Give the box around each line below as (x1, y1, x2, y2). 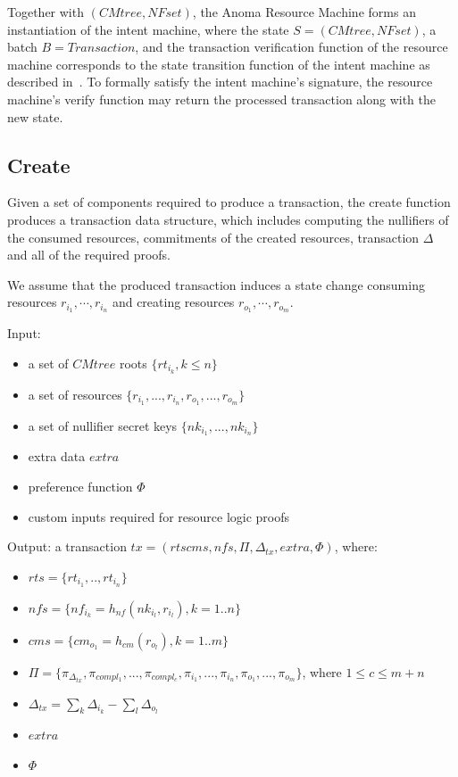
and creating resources (112, 293, 235, 311)
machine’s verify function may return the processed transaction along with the (7, 89, 437, 108)
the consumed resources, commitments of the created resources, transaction (7, 227, 420, 246)
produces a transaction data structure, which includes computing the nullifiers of (7, 210, 449, 228)
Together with (7, 3, 84, 21)
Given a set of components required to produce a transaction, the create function (7, 193, 451, 211)
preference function (28, 476, 133, 495)
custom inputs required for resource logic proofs (28, 507, 290, 525)
